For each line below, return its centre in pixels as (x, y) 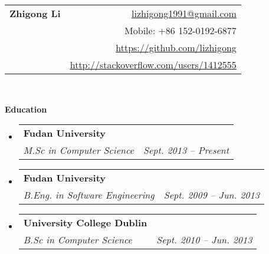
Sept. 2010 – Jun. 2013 (204, 240)
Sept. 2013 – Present (186, 150)
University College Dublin (85, 223)
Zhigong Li (35, 13)
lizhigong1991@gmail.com (184, 13)
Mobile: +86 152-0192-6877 (181, 30)
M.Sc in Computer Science (78, 150)
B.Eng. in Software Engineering (89, 195)
